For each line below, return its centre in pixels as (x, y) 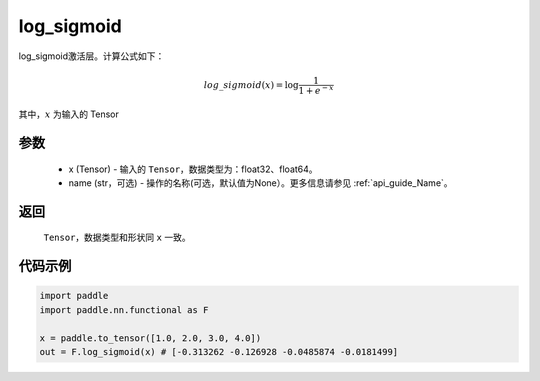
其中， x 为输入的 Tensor (69, 114)
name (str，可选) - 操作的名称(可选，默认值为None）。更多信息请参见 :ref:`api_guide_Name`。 (261, 182)
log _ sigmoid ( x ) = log (251, 84)
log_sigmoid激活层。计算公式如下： (91, 56)
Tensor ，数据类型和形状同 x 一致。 (117, 237)
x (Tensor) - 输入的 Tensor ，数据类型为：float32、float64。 (193, 169)
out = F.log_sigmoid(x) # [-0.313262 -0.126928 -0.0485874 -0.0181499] (219, 351)
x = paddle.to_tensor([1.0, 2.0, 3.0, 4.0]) (150, 338)
